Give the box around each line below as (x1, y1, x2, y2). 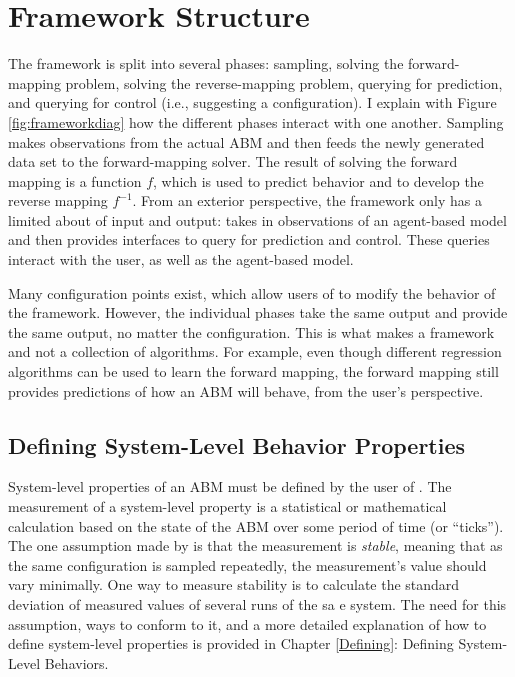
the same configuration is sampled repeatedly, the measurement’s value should (8, 554, 487, 575)
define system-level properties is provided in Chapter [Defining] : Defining (8, 633, 454, 654)
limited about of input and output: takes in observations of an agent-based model (8, 209, 507, 230)
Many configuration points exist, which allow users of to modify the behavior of (8, 282, 496, 303)
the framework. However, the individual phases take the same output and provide (8, 302, 508, 323)
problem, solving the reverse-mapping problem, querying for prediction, (65, 72, 503, 93)
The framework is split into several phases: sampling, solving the (8, 53, 404, 74)
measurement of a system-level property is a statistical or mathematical (8, 496, 447, 517)
